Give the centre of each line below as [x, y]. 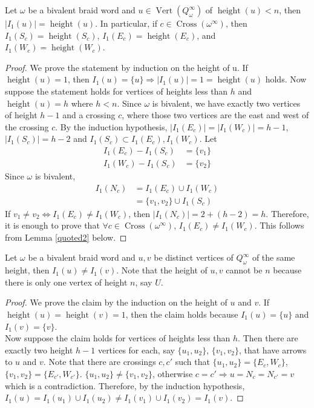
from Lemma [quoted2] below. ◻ [66, 237]
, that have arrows [273, 349]
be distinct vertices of [194, 257]
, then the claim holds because [182, 314]
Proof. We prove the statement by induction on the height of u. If [126, 67]
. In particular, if [126, 23]
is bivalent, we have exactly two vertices [226, 103]
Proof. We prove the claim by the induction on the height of [116, 302]
